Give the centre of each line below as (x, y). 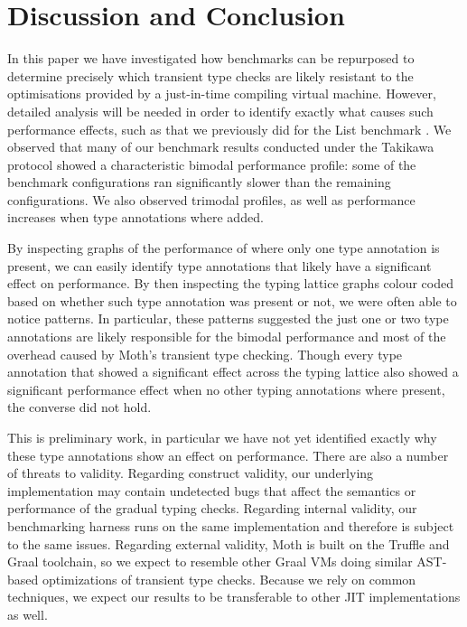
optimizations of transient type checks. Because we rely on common (229, 579)
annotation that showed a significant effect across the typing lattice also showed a (233, 372)
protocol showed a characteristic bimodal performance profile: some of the (212, 164)
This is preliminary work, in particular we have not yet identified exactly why (222, 437)
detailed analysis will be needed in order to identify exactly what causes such (220, 111)
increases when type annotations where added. (135, 217)
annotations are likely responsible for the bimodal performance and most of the (227, 337)
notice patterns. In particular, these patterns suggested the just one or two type (228, 318)
